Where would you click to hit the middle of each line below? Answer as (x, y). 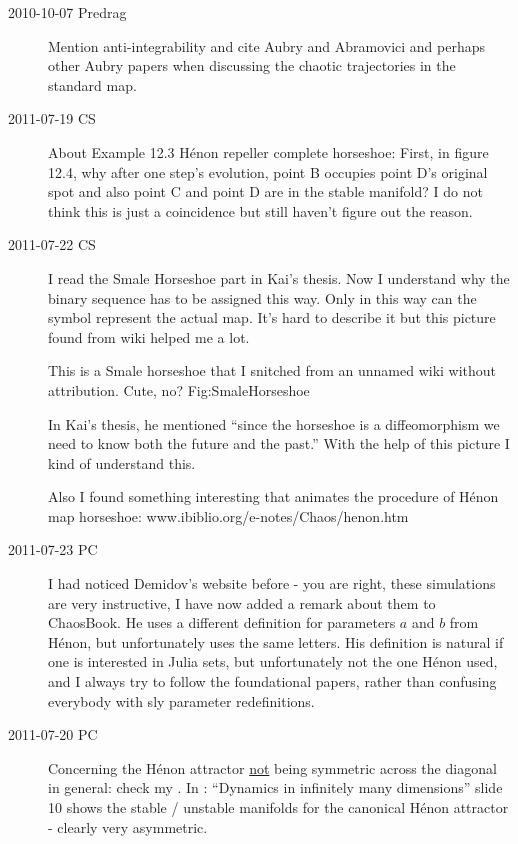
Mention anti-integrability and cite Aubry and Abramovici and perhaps (267, 45)
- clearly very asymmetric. (128, 826)
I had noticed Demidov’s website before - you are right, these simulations (272, 583)
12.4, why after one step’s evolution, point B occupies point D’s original (268, 171)
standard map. (92, 84)
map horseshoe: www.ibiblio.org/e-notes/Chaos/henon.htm (228, 515)
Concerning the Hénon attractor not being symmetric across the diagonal (272, 767)
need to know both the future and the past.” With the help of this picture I (279, 443)
